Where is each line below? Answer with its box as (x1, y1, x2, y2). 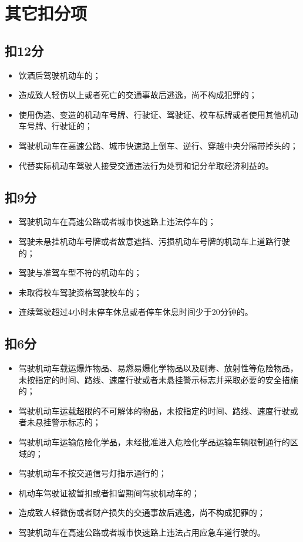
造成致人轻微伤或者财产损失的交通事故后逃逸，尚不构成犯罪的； (18, 506, 265, 519)
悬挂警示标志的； (35, 416, 101, 428)
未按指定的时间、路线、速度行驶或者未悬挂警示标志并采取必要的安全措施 (18, 373, 298, 385)
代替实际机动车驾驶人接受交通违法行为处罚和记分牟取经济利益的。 (18, 159, 274, 171)
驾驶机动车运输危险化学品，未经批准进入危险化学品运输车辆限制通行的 (18, 436, 290, 448)
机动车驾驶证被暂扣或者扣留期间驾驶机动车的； (18, 486, 200, 499)
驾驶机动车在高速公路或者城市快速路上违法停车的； (18, 215, 216, 228)
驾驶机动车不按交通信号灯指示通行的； (18, 467, 167, 479)
